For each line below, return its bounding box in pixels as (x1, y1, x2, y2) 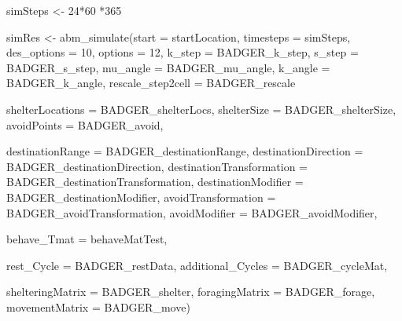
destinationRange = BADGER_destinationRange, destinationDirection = (6, 143, 363, 159)
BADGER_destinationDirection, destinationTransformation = (6, 158, 308, 174)
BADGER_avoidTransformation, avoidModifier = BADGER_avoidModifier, (6, 204, 378, 221)
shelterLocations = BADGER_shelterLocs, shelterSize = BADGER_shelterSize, (6, 100, 396, 117)
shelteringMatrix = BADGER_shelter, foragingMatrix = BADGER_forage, (6, 283, 375, 300)
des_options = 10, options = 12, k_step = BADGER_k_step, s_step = (6, 44, 359, 60)
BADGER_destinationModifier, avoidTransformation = (6, 188, 276, 205)
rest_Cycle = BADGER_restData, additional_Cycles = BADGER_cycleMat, (6, 257, 388, 273)
